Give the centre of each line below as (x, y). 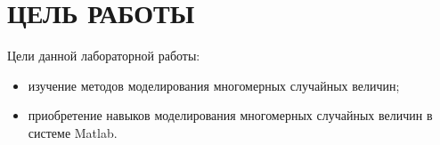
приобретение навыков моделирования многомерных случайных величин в (230, 115)
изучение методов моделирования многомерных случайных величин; (214, 85)
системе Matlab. (73, 132)
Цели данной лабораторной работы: (104, 56)
